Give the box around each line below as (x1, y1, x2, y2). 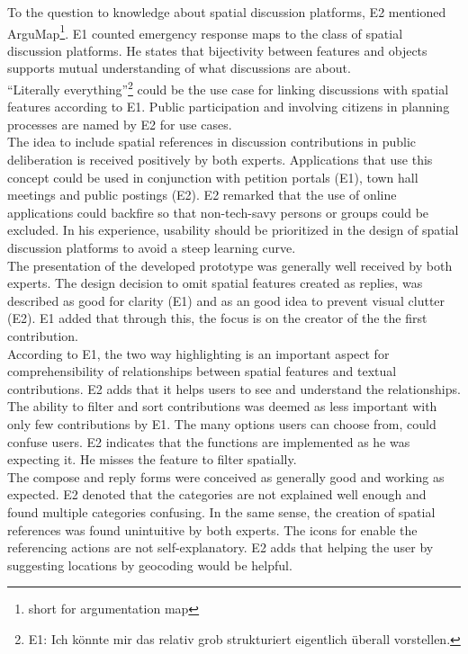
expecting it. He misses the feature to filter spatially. (7, 450, 297, 469)
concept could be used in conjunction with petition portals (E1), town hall (7, 167, 418, 186)
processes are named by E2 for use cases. (7, 114, 232, 133)
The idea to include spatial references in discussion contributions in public (7, 132, 417, 151)
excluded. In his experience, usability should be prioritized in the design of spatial (7, 220, 459, 239)
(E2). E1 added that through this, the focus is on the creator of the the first (7, 309, 427, 327)
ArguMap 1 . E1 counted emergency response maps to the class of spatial (7, 21, 403, 42)
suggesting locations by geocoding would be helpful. (7, 555, 292, 574)
